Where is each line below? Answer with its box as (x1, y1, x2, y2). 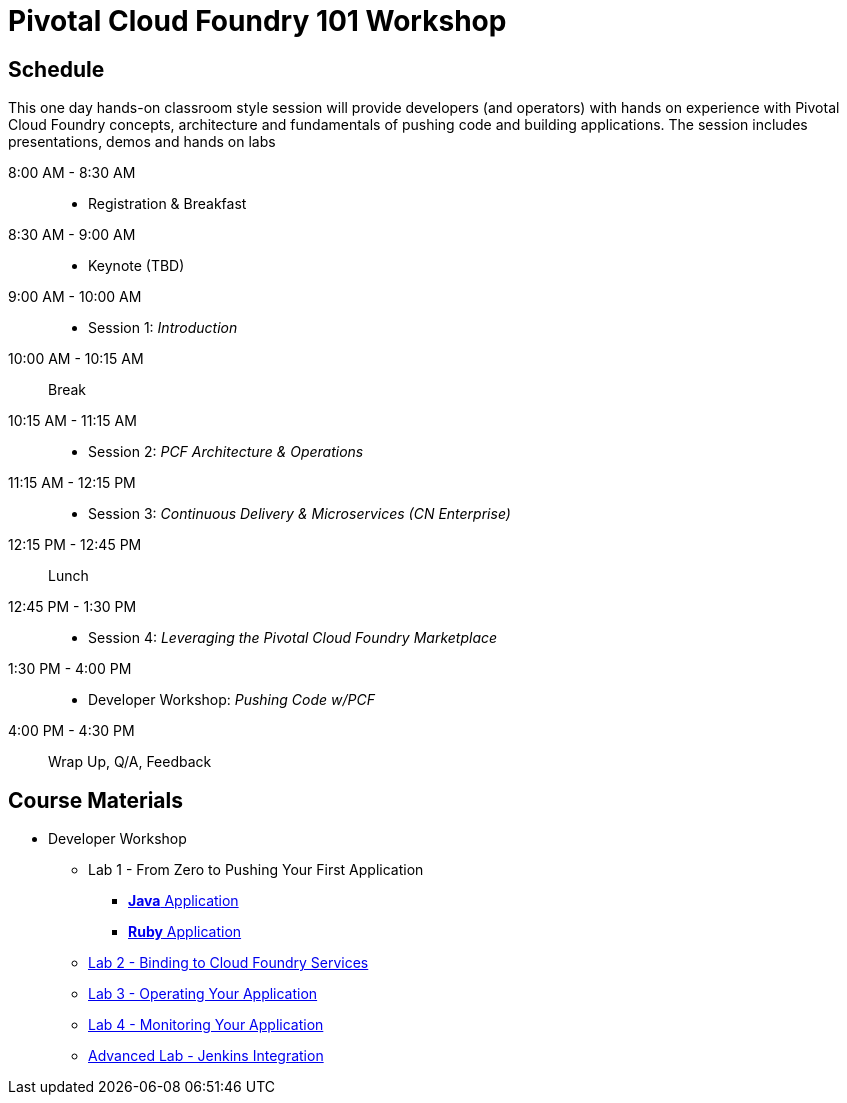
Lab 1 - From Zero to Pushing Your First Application (88, 861, 424, 879)
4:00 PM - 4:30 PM (8, 722, 135, 740)
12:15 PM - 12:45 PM (8, 536, 142, 554)
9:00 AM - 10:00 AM (8, 288, 142, 306)
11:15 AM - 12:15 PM (8, 474, 136, 492)
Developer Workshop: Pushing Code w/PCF (88, 691, 375, 709)
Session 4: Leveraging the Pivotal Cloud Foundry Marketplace (88, 629, 498, 647)
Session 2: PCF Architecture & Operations (88, 443, 364, 461)
